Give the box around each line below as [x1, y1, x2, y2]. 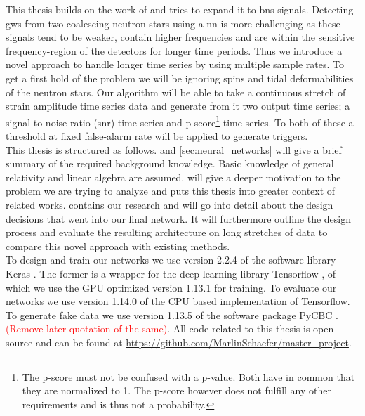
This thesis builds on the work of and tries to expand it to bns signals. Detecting [6, 2, 354, 16]
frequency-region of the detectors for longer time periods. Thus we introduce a [6, 43, 343, 58]
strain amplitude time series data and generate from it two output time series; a [6, 98, 350, 113]
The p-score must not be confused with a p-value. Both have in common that [22, 369, 355, 384]
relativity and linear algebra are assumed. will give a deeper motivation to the [6, 169, 341, 184]
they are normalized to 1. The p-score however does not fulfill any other [22, 383, 331, 398]
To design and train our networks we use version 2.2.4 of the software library [6, 252, 336, 267]
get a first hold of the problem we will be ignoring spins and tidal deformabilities [6, 70, 354, 85]
